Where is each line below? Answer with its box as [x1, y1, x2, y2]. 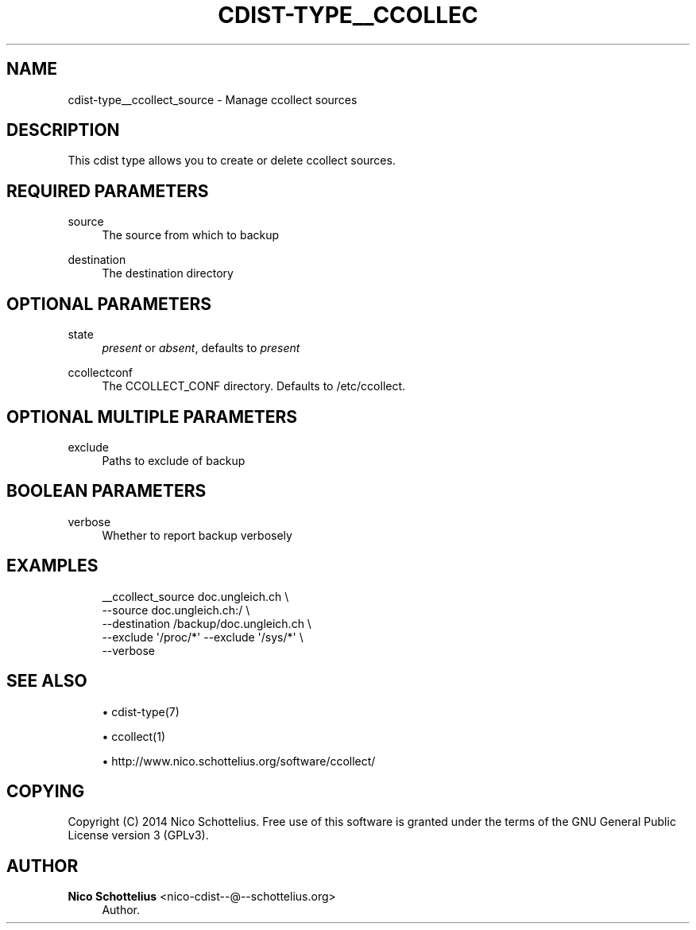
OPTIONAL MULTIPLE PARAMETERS [6, 406, 298, 427]
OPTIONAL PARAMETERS [6, 293, 212, 314]
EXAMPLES [6, 556, 99, 576]
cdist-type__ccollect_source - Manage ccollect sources [68, 92, 358, 107]
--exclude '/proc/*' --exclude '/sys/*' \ [102, 630, 304, 644]
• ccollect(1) [102, 729, 166, 743]
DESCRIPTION [6, 120, 120, 141]
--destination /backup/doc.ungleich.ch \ [102, 616, 311, 630]
